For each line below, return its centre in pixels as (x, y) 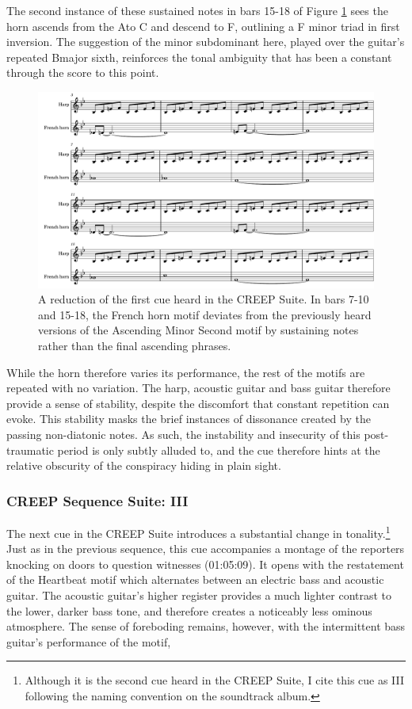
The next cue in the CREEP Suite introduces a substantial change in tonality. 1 (198, 532)
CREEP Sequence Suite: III (97, 500)
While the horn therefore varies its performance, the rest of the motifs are (186, 372)
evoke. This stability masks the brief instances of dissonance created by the (189, 419)
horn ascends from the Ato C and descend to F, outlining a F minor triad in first (203, 26)
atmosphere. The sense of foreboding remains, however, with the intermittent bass (206, 626)
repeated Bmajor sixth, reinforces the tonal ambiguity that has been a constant (199, 57)
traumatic (30, 450)
